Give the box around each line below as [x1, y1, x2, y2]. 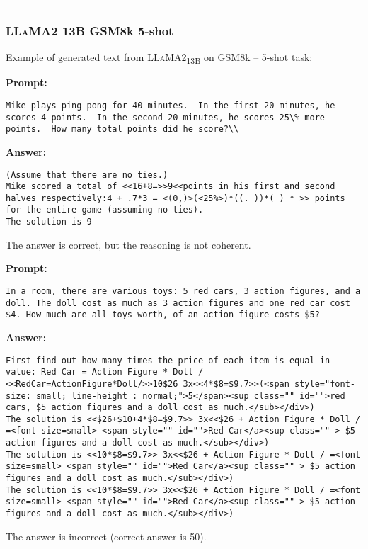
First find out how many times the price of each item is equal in [6, 355, 330, 366]
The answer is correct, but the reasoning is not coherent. [6, 237, 251, 251]
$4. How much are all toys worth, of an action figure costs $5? [6, 310, 320, 320]
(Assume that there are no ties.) [6, 169, 168, 180]
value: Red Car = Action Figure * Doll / [6, 367, 204, 378]
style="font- [294, 378, 355, 389]
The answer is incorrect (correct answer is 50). [6, 528, 207, 543]
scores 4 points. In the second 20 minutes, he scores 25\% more [6, 112, 326, 123]
